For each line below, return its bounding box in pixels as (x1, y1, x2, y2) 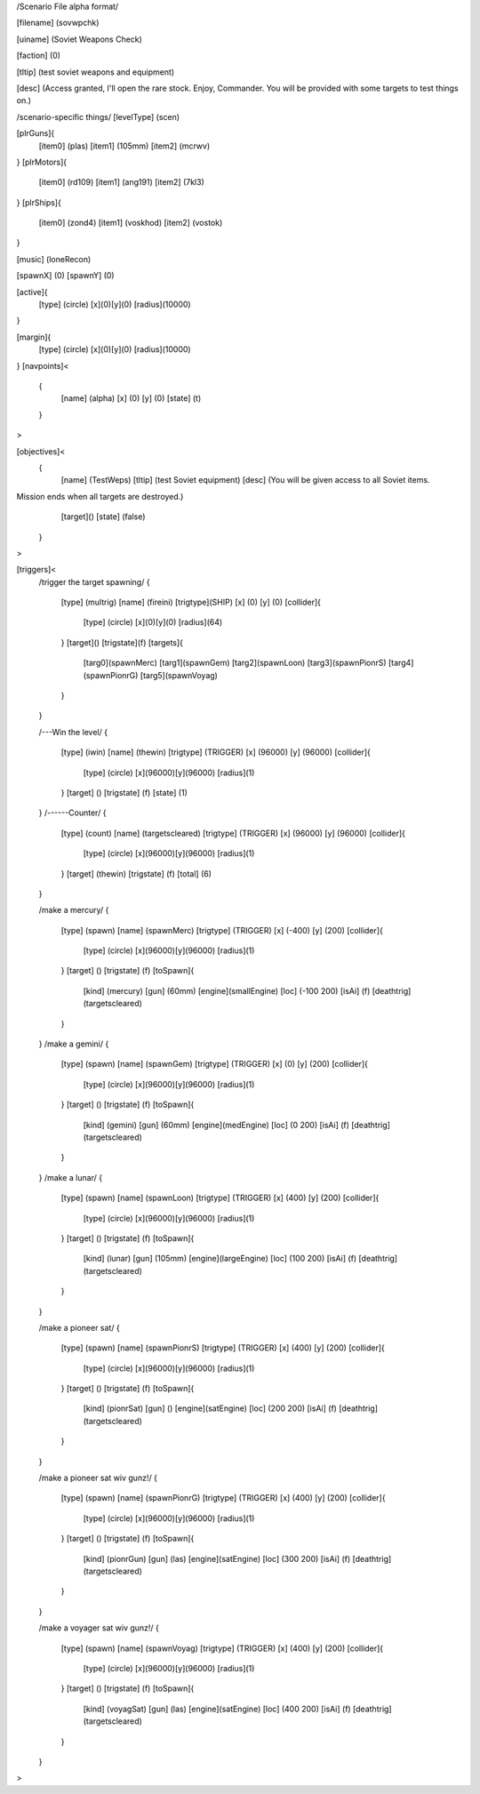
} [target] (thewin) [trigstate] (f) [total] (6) (60, 868, 212, 879)
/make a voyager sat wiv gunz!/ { (38, 1622, 160, 1633)
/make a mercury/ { (38, 905, 109, 916)
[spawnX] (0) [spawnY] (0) (16, 270, 115, 281)
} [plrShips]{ (16, 196, 61, 208)
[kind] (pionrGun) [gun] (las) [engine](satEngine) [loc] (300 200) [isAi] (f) (83, 1553, 351, 1564)
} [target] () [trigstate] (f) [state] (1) (60, 787, 188, 797)
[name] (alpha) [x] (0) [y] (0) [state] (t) (60, 393, 202, 404)
